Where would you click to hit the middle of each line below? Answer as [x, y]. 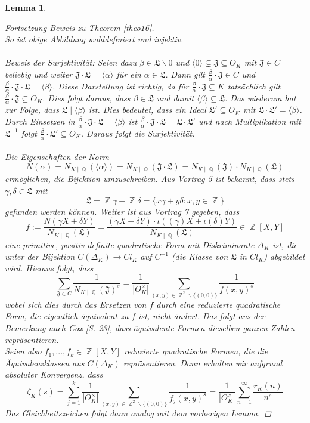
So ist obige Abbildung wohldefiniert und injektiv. [94, 39]
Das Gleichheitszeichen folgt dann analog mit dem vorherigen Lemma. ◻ [138, 413]
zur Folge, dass [32, 109]
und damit [175, 98]
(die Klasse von [200, 256]
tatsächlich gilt [254, 86]
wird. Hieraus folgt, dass [49, 268]
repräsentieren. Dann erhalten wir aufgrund [203, 362]
